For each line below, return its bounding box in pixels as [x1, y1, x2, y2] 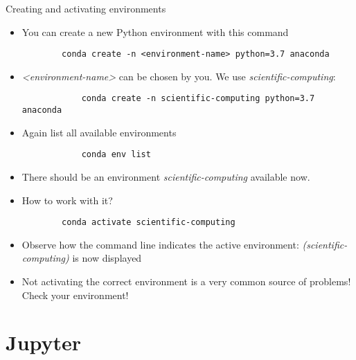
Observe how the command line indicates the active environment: [21, 237, 299, 251]
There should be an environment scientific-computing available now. [21, 170, 310, 183]
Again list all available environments [21, 125, 177, 139]
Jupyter [6, 328, 82, 357]
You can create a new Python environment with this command [21, 24, 289, 39]
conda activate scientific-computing [62, 217, 235, 228]
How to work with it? [21, 192, 113, 207]
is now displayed [72, 251, 142, 265]
